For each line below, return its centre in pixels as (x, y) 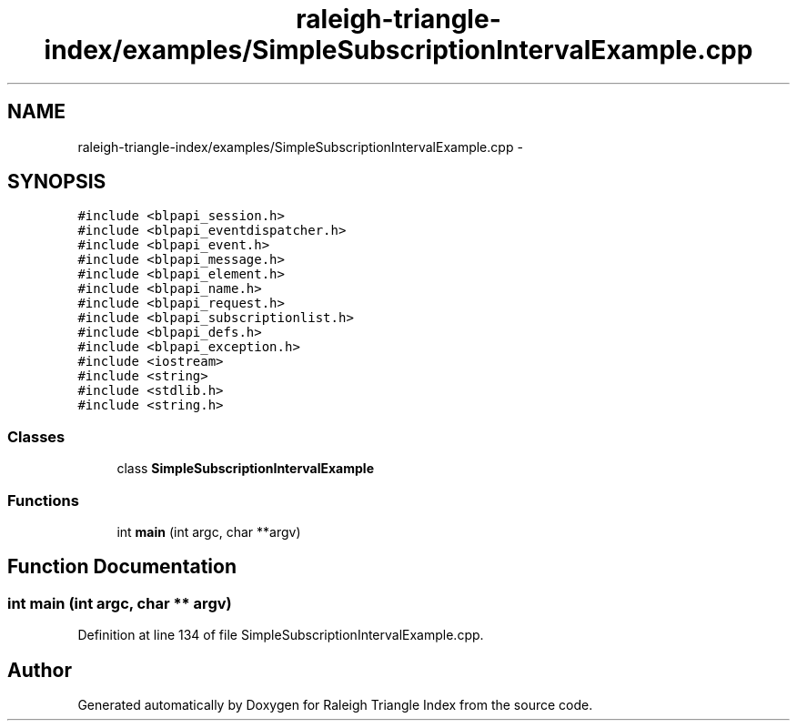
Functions (43, 500)
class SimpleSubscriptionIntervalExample (245, 469)
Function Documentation (122, 567)
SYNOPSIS (57, 182)
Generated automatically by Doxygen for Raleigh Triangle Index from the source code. (335, 705)
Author (40, 670)
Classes (36, 436)
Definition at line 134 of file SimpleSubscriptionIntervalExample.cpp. (281, 635)
